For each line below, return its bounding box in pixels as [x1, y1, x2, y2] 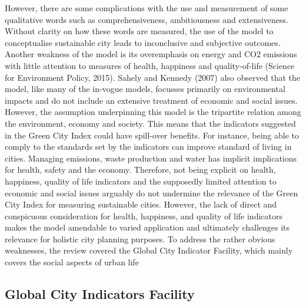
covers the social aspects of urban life [5, 256, 139, 268]
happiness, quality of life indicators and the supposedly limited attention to [5, 175, 277, 187]
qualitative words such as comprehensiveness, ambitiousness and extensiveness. [5, 13, 289, 25]
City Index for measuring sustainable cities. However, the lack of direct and [5, 198, 277, 210]
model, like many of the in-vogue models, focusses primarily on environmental [5, 83, 285, 95]
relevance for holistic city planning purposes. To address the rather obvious [5, 232, 275, 245]
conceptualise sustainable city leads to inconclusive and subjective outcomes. [5, 36, 281, 48]
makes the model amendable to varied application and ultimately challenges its [5, 221, 290, 233]
